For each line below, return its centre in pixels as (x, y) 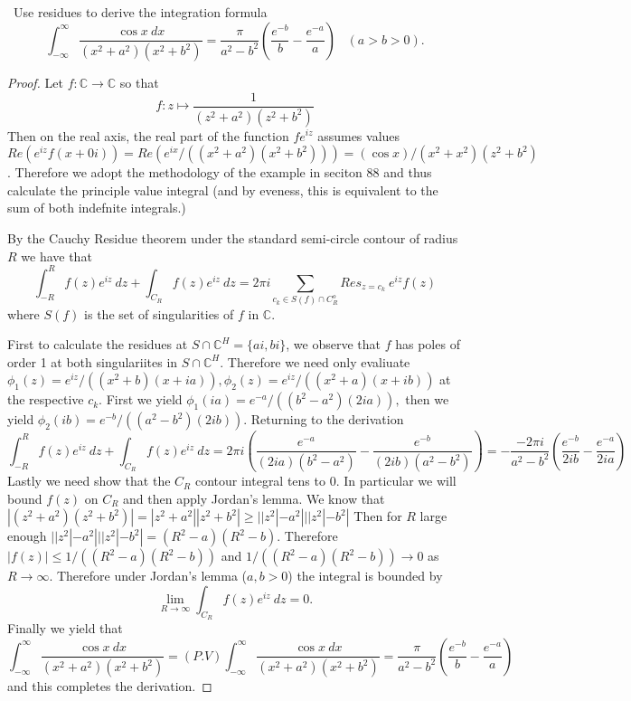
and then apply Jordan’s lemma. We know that (254, 498)
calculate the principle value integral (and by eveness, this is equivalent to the (223, 189)
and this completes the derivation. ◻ (110, 686)
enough (27, 536)
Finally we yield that (65, 628)
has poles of (428, 344)
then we (427, 399)
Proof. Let (35, 83)
